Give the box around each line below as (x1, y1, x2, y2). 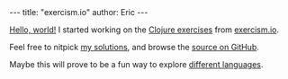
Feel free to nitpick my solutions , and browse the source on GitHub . (9, 42, 259, 52)
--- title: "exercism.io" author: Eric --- (9, 7, 148, 17)
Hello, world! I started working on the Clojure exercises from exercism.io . (9, 24, 280, 35)
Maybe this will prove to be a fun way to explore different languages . (9, 59, 264, 69)
